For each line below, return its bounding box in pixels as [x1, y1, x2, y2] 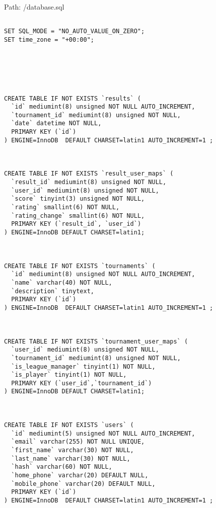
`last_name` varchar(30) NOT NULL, [11, 455, 130, 462]
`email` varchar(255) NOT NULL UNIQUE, [11, 438, 145, 446]
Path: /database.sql [4, 2, 64, 12]
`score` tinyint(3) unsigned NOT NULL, [11, 195, 145, 203]
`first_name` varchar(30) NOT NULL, [11, 447, 134, 454]
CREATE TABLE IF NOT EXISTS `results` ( [4, 95, 141, 102]
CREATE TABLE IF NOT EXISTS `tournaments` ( [4, 262, 156, 270]
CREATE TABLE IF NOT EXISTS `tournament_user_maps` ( [4, 337, 188, 345]
